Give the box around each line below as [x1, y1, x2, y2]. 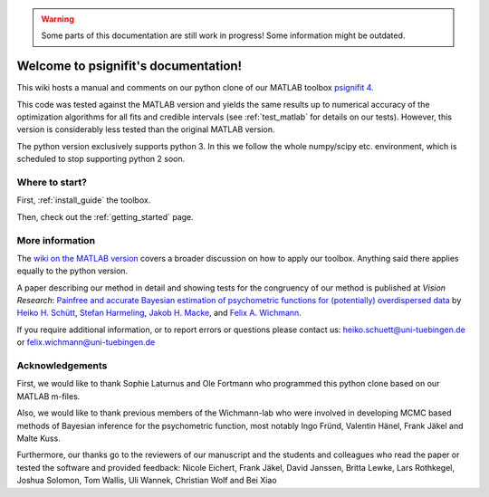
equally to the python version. [16, 265, 129, 276]
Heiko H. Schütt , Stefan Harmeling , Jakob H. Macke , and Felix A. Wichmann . [16, 308, 302, 319]
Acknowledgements [16, 359, 108, 372]
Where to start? [16, 177, 88, 189]
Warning [41, 14, 74, 24]
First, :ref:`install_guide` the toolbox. [16, 195, 151, 205]
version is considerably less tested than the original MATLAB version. [16, 124, 275, 135]
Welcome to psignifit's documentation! [16, 59, 243, 74]
